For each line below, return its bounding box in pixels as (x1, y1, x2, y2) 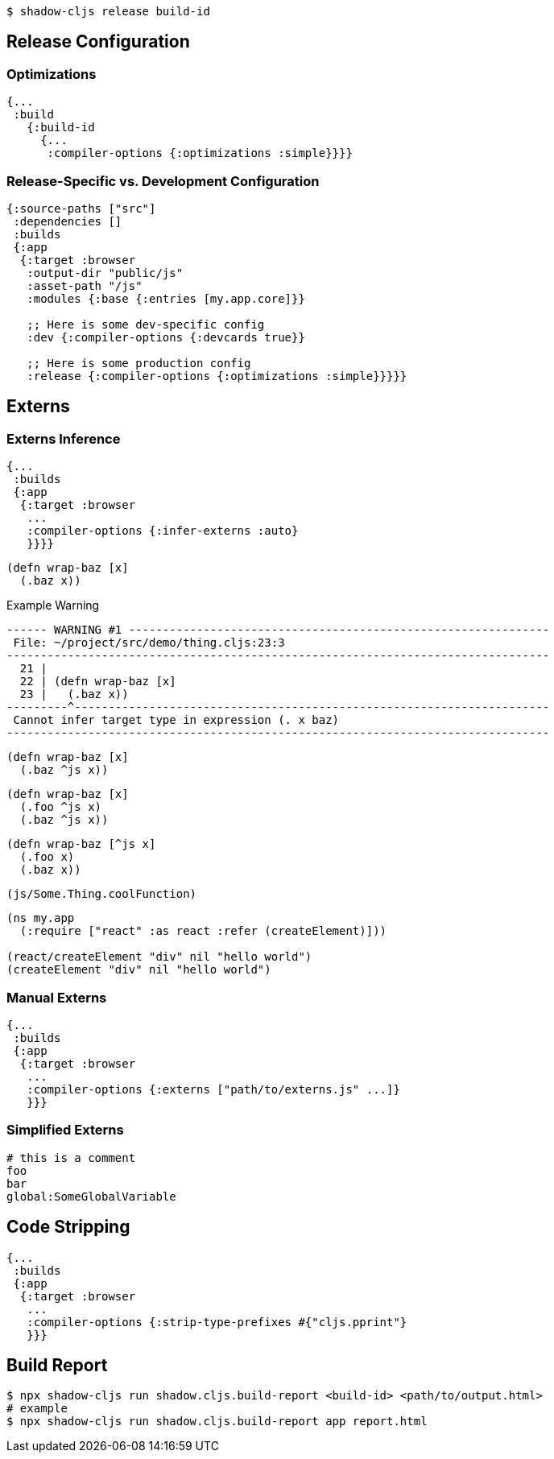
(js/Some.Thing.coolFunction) (6, 887, 197, 901)
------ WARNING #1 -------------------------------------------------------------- (6, 623, 550, 637)
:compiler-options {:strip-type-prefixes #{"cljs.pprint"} (27, 1315, 407, 1329)
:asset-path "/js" (27, 279, 143, 292)
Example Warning (6, 598, 100, 613)
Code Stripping (6, 1217, 130, 1238)
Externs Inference (6, 430, 121, 447)
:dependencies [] (13, 214, 122, 228)
